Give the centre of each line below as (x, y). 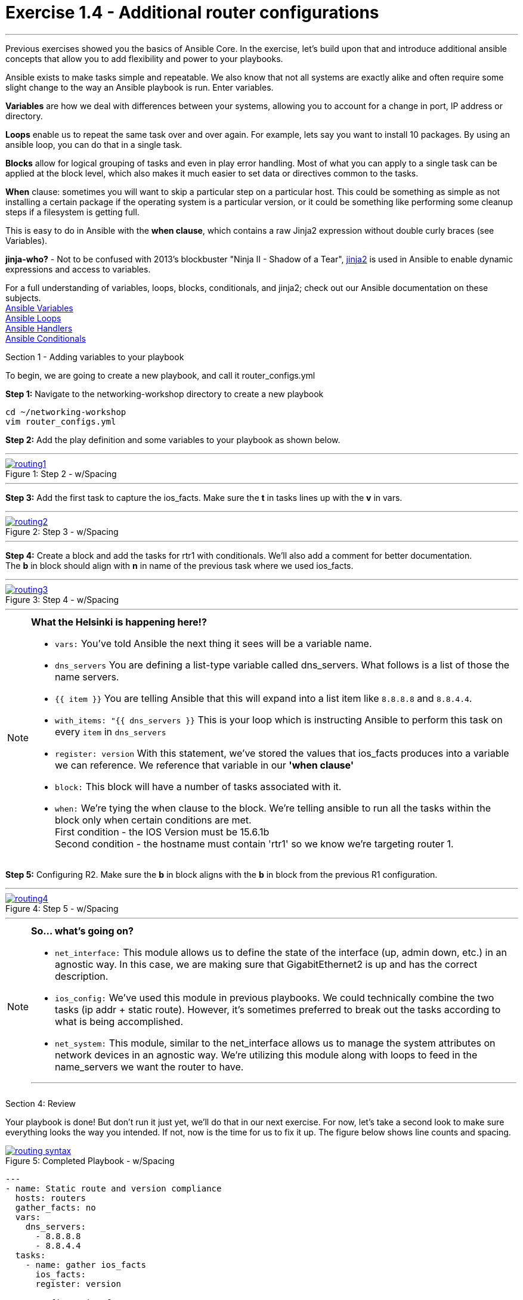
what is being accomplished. (119, 1021)
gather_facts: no (55, 1207)
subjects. (23, 298)
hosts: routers (50, 1198)
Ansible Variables (39, 308)
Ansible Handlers (39, 328)
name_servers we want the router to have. (149, 1067)
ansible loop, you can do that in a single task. (94, 144)
